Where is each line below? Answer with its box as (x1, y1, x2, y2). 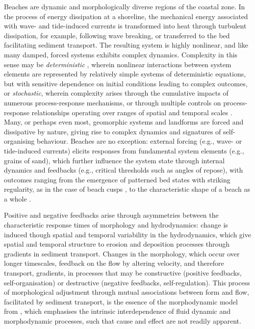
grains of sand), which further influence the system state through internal (4, 155, 225, 165)
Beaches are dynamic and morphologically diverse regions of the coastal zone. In (4, 1, 245, 11)
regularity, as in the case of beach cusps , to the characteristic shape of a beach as (4, 184, 250, 194)
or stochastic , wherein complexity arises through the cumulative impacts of (4, 88, 229, 98)
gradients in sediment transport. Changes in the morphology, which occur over (4, 248, 240, 258)
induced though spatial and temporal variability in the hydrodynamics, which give (4, 229, 251, 239)
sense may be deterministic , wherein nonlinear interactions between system (4, 59, 231, 69)
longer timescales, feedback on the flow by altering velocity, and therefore (4, 258, 224, 268)
